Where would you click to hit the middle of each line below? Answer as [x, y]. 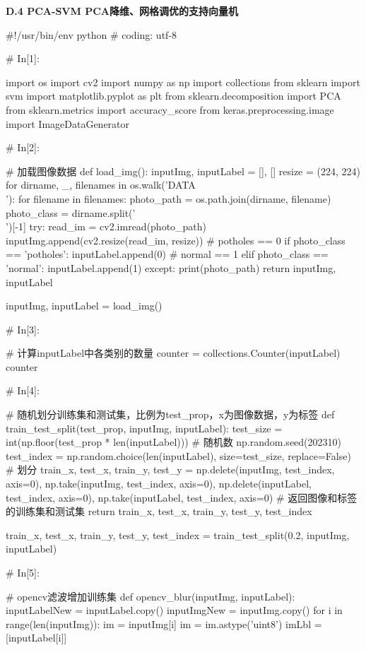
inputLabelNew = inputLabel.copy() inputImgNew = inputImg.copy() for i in [174, 610]
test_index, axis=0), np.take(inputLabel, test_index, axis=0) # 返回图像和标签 [182, 497]
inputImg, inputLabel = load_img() [84, 306]
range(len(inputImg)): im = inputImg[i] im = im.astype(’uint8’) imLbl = [164, 624]
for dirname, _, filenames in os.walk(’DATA [101, 185]
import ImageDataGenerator [68, 123]
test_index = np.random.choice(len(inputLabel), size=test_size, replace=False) [178, 455]
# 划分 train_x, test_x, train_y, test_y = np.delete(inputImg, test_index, [170, 469]
